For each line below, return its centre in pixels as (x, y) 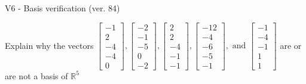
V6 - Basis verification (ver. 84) (62, 8)
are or (291, 45)
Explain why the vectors (49, 45)
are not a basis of (36, 75)
